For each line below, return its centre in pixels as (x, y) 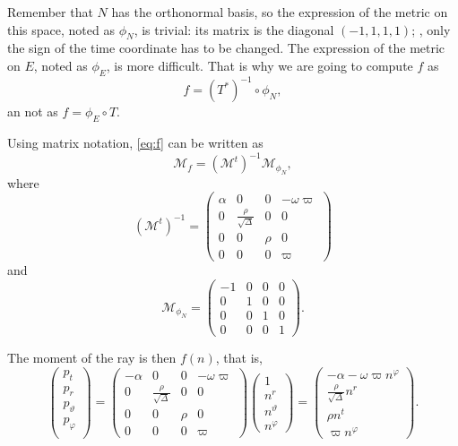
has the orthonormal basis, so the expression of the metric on (280, 12)
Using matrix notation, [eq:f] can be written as (135, 143)
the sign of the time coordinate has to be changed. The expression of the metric (226, 48)
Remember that (50, 12)
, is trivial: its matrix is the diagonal (234, 29)
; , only (431, 29)
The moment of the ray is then (92, 358)
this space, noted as (61, 29)
